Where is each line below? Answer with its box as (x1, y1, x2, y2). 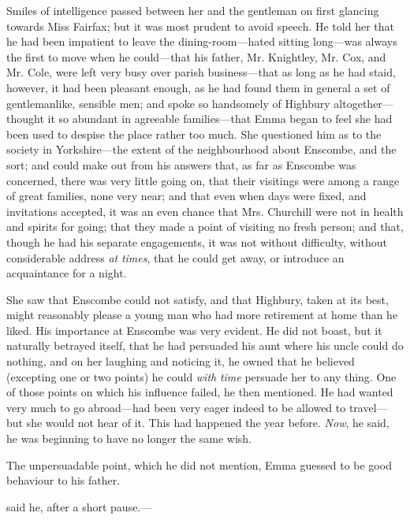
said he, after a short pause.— (6, 498, 152, 514)
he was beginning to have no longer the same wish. (6, 430, 252, 447)
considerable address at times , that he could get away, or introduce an (6, 249, 345, 266)
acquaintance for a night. (6, 265, 127, 281)
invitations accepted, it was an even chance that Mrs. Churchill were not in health (6, 202, 404, 219)
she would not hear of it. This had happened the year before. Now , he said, (26, 414, 389, 431)
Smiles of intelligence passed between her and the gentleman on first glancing (6, 2, 379, 18)
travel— (348, 399, 388, 415)
